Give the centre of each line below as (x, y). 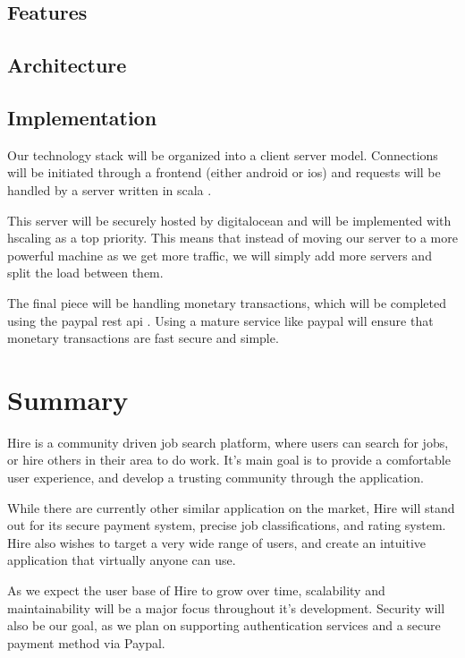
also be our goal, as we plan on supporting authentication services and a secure (224, 625)
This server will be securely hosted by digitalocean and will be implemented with (229, 220)
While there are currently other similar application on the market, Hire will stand (231, 507)
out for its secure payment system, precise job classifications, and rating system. (227, 525)
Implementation (82, 117)
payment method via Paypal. (86, 642)
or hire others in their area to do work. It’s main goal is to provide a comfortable (229, 460)
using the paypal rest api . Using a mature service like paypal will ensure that (220, 320)
